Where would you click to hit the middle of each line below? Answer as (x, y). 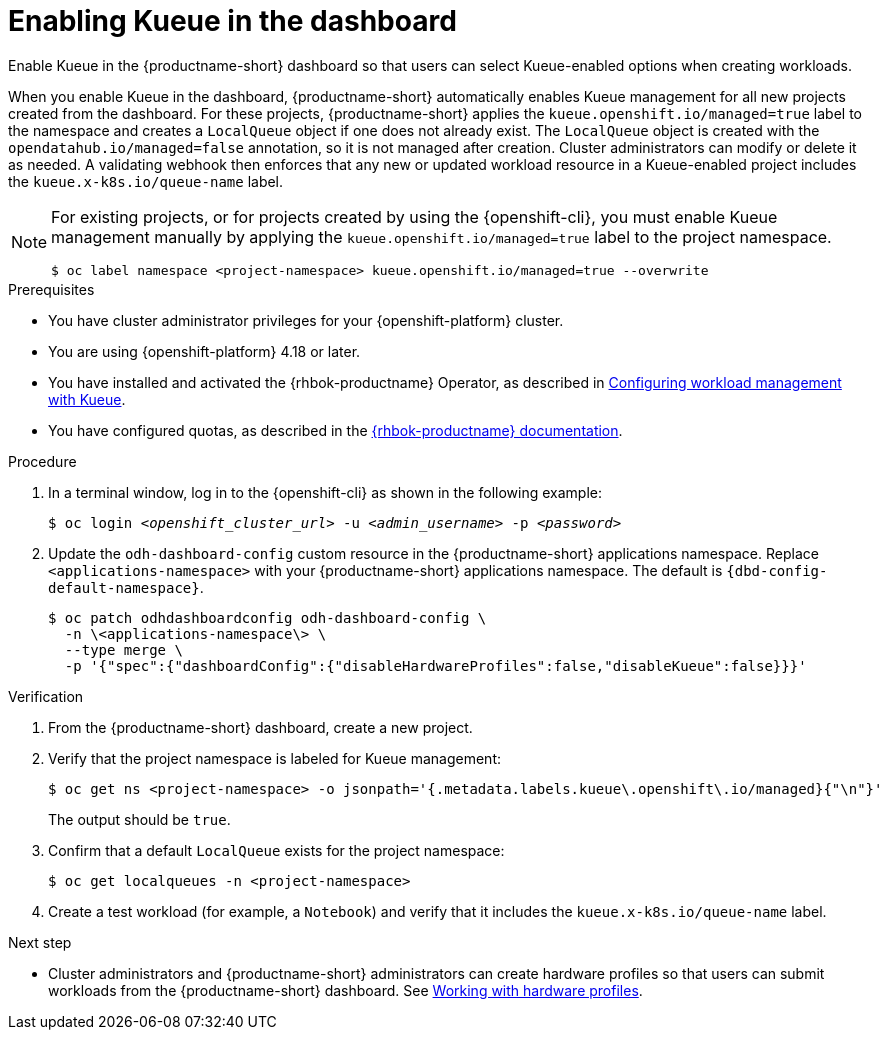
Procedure (42, 461)
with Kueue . (87, 399)
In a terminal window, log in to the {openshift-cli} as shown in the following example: (325, 492)
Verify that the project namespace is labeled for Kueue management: (274, 758)
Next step (40, 942)
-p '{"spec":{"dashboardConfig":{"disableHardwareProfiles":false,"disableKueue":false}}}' (435, 665)
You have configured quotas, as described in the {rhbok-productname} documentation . (335, 430)
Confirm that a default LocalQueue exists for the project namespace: (276, 850)
